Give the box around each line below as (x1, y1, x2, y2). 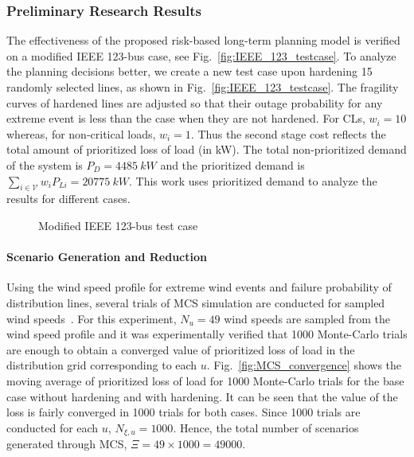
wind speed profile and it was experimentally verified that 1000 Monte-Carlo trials (6, 326, 408, 342)
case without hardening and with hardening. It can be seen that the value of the (6, 388, 398, 404)
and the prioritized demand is (160, 156, 305, 173)
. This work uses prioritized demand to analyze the (128, 172, 377, 189)
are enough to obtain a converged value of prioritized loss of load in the (6, 341, 355, 357)
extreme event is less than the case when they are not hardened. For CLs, (6, 110, 365, 127)
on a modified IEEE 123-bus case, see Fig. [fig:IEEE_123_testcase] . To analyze (6, 47, 396, 64)
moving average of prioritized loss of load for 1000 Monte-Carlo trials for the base (6, 372, 404, 389)
